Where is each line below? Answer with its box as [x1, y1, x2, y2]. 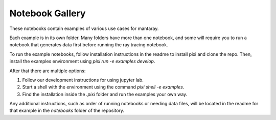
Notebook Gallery [9, 8, 86, 19]
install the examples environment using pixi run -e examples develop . [9, 58, 155, 65]
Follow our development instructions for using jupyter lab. [22, 77, 144, 83]
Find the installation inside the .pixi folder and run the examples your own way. [22, 91, 188, 97]
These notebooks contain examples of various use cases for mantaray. [9, 25, 159, 32]
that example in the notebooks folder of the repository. [9, 107, 125, 114]
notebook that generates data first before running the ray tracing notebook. [9, 42, 168, 48]
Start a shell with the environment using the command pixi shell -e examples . [22, 84, 185, 90]
